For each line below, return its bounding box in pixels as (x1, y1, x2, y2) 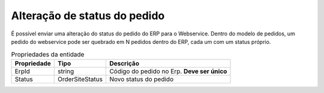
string (58, 67, 74, 75)
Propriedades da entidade (11, 50, 85, 58)
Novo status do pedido (109, 75, 174, 83)
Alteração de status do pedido (11, 9, 165, 22)
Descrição (109, 59, 139, 67)
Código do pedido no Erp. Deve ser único (109, 67, 227, 75)
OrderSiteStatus (58, 75, 103, 83)
